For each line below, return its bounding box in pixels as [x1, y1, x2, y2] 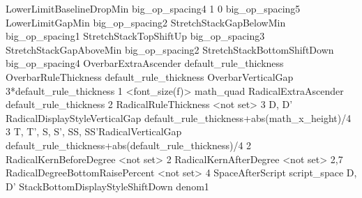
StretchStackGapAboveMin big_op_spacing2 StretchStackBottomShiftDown [6, 42, 334, 56]
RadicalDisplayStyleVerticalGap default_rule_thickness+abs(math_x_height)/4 [6, 110, 352, 125]
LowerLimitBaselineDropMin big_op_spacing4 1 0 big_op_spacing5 [6, 1, 301, 15]
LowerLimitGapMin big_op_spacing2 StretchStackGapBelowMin [6, 15, 286, 29]
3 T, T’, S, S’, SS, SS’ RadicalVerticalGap [6, 124, 182, 139]
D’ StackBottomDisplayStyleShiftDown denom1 [6, 178, 209, 193]
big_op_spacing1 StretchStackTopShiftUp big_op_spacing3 [6, 29, 265, 43]
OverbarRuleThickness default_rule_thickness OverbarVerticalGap [6, 69, 294, 84]
